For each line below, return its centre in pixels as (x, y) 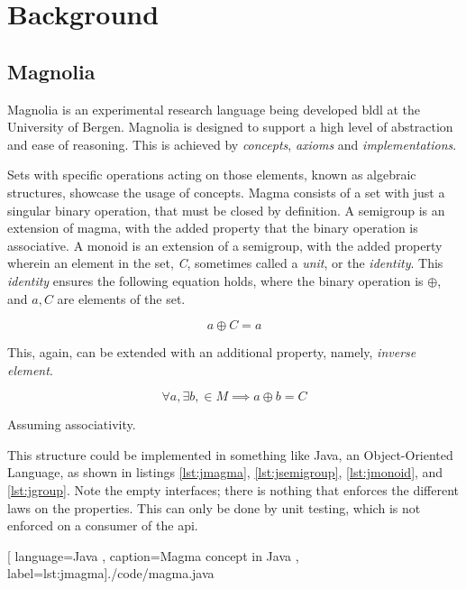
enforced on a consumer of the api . (103, 525)
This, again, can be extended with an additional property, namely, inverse (212, 352)
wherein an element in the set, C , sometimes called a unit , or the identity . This (225, 263)
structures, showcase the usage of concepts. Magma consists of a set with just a (226, 192)
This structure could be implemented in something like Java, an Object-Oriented (230, 454)
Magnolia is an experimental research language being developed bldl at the (214, 109)
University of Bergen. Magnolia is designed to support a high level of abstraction (230, 127)
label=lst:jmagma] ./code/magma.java (111, 573)
